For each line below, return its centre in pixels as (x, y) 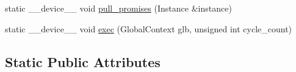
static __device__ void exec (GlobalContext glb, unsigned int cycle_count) (149, 28)
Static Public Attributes (83, 61)
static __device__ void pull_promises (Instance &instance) (118, 8)
